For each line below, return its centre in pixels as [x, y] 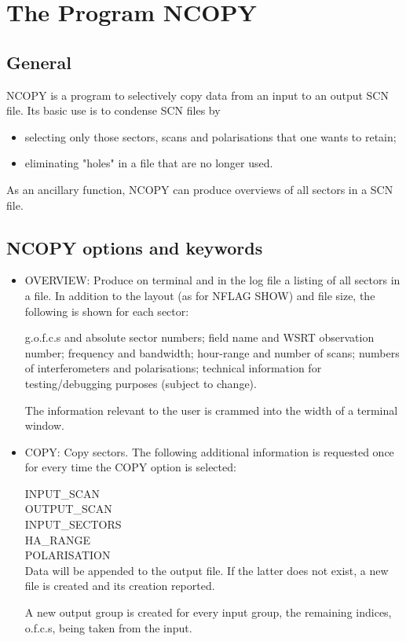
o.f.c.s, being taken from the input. [108, 627]
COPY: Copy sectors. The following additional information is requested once [209, 451]
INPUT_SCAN [62, 493]
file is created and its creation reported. [120, 586]
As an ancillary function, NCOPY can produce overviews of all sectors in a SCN [200, 189]
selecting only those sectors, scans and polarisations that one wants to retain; [210, 136]
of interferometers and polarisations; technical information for [173, 368]
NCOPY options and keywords [135, 247]
